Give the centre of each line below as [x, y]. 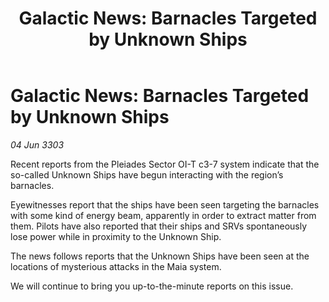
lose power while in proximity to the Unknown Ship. [116, 236]
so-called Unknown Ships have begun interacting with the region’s [147, 174]
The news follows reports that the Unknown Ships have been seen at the [160, 256]
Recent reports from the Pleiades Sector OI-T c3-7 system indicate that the [165, 164]
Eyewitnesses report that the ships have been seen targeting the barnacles [165, 204]
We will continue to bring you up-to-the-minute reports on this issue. [152, 286]
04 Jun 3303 [37, 144]
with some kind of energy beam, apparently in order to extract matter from [163, 215]
